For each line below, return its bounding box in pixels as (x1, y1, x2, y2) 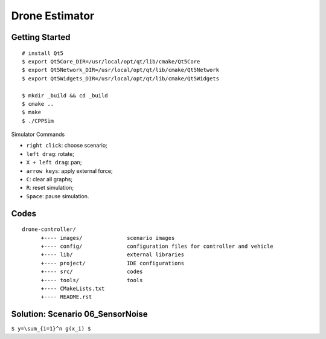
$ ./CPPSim (22, 117, 54, 124)
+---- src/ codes (40, 268, 143, 275)
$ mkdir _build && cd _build (22, 92, 108, 99)
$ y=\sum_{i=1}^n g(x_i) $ (11, 325, 91, 332)
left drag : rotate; (26, 150, 75, 157)
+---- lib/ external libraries (40, 251, 184, 258)
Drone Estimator (11, 9, 95, 22)
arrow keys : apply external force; (26, 167, 113, 175)
